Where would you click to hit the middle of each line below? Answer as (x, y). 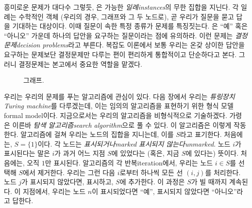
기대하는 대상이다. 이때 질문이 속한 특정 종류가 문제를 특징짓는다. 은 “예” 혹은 (130, 26)
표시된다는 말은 (27, 153)
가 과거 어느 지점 (80, 153)
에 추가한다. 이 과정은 (152, 182)
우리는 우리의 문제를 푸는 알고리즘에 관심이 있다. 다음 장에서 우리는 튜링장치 (119, 96)
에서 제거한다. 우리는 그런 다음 (69, 172)
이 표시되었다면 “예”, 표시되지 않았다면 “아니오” (164, 191)
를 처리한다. (223, 172)
